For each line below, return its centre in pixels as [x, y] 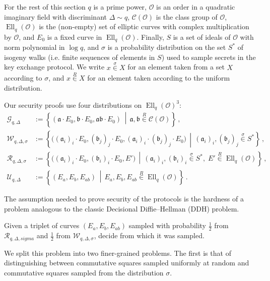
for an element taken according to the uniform [159, 78]
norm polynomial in [35, 47]
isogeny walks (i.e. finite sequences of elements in [80, 57]
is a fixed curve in [75, 37]
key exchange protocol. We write [54, 67]
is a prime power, [120, 7]
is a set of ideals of [202, 37]
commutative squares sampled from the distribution [84, 272]
